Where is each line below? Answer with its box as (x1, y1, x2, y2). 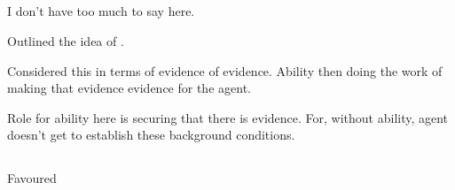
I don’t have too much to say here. (7, 2, 195, 20)
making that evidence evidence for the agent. (7, 79, 251, 97)
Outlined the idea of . (7, 31, 124, 49)
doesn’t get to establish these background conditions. (7, 125, 295, 144)
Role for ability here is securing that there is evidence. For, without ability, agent (7, 108, 449, 126)
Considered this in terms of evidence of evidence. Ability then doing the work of (7, 61, 443, 80)
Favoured (7, 169, 57, 187)
